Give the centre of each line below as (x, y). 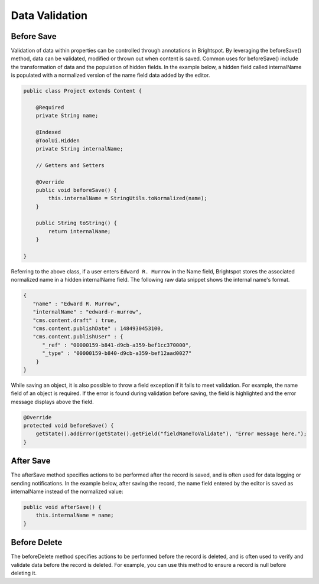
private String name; (67, 116)
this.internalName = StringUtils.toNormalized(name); (128, 198)
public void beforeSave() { (77, 190)
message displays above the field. (52, 402)
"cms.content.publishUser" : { (78, 337)
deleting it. (24, 573)
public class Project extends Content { (82, 91)
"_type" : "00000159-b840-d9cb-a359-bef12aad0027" (117, 353)
